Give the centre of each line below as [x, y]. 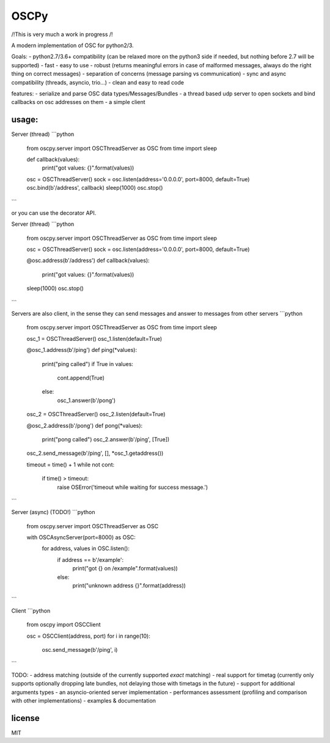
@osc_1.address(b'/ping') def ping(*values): [82, 350]
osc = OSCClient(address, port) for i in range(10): [89, 636]
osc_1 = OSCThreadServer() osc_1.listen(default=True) [94, 338]
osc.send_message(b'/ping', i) [80, 649]
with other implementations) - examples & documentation [83, 700]
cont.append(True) [81, 378]
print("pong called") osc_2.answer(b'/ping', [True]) [106, 439]
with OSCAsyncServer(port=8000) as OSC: [81, 537]
